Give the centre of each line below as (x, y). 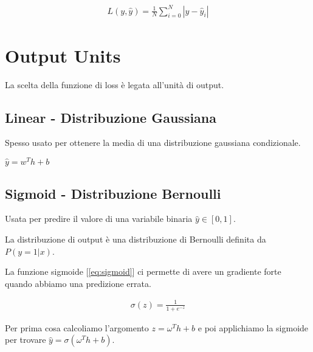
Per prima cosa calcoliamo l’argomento (77, 327)
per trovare (26, 340)
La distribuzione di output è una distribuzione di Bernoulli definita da (136, 239)
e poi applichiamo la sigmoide (253, 327)
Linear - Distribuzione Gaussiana (111, 117)
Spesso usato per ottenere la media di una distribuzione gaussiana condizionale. (153, 143)
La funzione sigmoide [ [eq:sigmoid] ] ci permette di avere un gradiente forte (143, 271)
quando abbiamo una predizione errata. (78, 283)
